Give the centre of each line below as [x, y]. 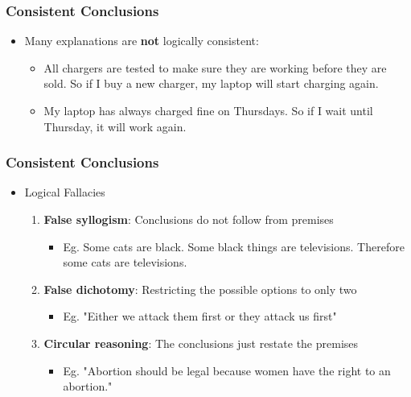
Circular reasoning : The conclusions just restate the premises [201, 343]
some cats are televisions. [125, 262]
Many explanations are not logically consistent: [142, 41]
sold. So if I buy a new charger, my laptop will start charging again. [211, 83]
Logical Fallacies [65, 192]
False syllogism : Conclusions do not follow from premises [189, 219]
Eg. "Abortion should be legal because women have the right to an [227, 370]
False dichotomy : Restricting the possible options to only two [200, 289]
